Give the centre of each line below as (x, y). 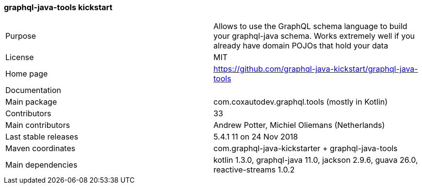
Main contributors (38, 125)
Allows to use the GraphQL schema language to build (310, 26)
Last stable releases (42, 137)
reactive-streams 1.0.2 (254, 170)
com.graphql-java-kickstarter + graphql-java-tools (306, 149)
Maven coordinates (41, 149)
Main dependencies (41, 165)
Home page (27, 74)
